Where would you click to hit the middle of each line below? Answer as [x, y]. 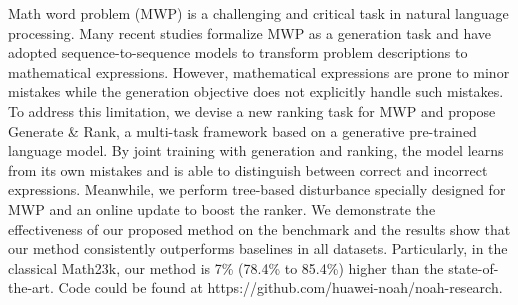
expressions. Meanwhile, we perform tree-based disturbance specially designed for [257, 189]
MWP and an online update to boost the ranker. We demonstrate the [222, 208]
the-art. [31, 287]
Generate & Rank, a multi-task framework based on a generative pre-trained [242, 130]
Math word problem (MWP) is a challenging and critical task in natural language [258, 13]
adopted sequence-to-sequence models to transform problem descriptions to [238, 52]
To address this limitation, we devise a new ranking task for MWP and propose [252, 110]
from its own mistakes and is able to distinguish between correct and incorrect [248, 169]
